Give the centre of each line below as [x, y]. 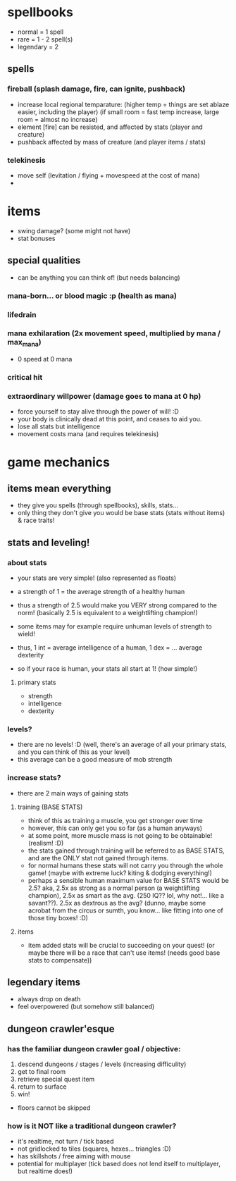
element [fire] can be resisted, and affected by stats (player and [110, 127]
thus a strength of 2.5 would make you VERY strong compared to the [117, 605]
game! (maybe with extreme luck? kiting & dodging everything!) [120, 873]
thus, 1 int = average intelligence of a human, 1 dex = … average [110, 647]
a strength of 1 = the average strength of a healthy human [101, 591]
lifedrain [22, 314]
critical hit [25, 377]
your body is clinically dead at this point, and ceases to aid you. [110, 419]
